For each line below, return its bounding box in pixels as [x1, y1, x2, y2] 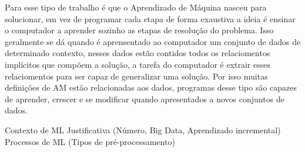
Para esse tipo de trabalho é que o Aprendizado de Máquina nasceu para [5, 1, 267, 13]
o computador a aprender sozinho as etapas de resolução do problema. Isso [5, 24, 274, 36]
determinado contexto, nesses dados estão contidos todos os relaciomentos [5, 47, 270, 59]
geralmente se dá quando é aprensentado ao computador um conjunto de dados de [5, 35, 301, 47]
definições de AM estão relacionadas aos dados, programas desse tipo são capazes [5, 81, 297, 94]
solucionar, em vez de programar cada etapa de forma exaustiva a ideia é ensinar [5, 12, 296, 25]
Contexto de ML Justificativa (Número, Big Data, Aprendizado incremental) [5, 123, 281, 136]
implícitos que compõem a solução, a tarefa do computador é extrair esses [5, 58, 270, 70]
